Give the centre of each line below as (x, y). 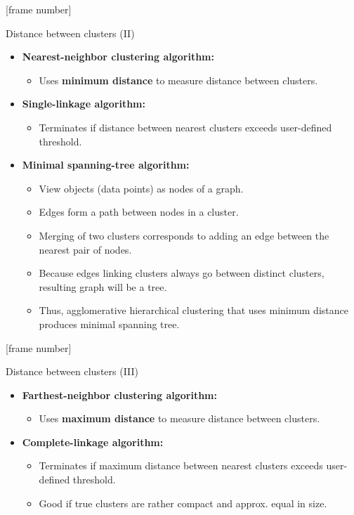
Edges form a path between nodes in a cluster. (139, 212)
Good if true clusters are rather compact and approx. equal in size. (183, 503)
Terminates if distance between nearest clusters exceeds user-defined (185, 127)
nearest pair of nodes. (85, 249)
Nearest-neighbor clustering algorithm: (118, 57)
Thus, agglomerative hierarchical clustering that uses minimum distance (194, 310)
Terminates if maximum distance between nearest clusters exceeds (181, 465)
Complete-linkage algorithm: (93, 442)
